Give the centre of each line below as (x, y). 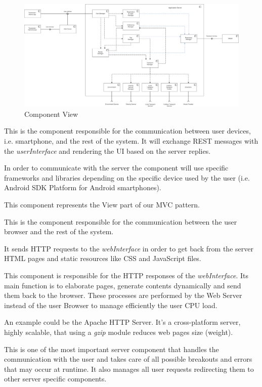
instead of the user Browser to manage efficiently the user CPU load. (111, 305)
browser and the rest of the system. (59, 231)
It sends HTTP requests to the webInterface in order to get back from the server (129, 248)
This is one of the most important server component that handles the (112, 349)
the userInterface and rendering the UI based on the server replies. (107, 150)
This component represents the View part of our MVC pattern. (102, 205)
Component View (51, 114)
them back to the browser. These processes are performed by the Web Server (123, 295)
